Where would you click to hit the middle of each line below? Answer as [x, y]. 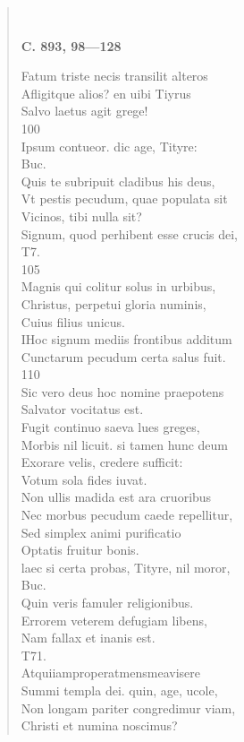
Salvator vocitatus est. [82, 409]
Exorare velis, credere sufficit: [102, 462]
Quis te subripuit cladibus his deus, [118, 181]
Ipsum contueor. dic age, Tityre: [109, 146]
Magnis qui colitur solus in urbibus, [118, 286]
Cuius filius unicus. [73, 321]
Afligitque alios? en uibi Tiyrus [106, 93]
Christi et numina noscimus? [99, 725]
